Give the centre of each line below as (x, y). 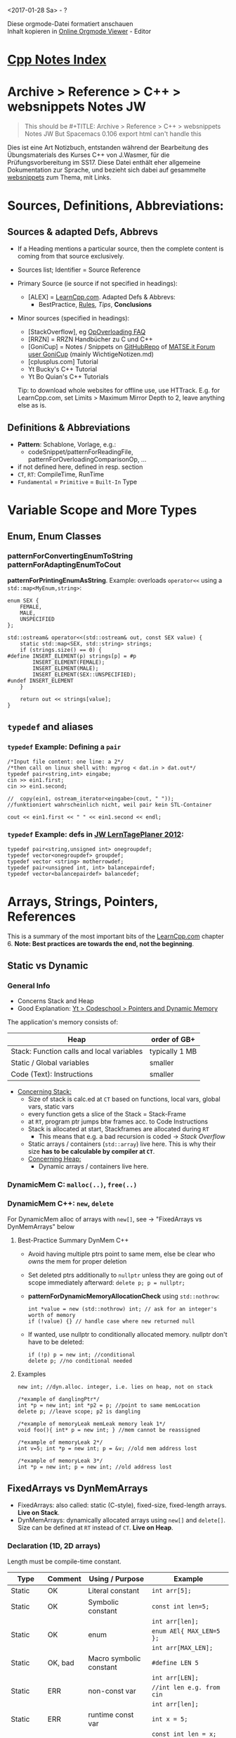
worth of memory (52, 1315)
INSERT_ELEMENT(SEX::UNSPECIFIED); (85, 674)
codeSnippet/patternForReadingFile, (80, 452)
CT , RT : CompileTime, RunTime (60, 474)
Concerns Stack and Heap (55, 1001)
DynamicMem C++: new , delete (60, 1204)
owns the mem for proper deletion (77, 1261)
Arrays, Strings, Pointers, (83, 901)
